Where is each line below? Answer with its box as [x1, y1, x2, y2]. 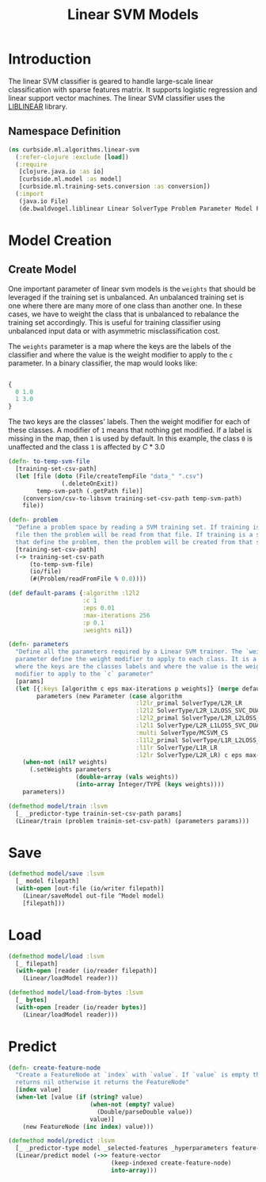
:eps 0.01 [82, 604, 115, 612]
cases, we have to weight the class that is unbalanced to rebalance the [8, 309, 240, 319]
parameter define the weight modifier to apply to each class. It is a [15, 656, 257, 664]
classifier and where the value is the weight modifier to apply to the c [8, 350, 234, 359]
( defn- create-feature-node [8, 1064, 101, 1072]
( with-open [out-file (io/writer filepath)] [15, 885, 165, 893]
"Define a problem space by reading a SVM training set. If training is [15, 523, 260, 532]
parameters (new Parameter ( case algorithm [36, 692, 182, 700]
